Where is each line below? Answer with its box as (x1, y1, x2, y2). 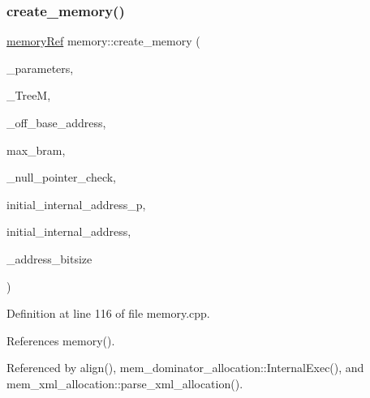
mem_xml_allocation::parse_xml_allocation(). (6, 374, 243, 392)
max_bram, (6, 141, 66, 158)
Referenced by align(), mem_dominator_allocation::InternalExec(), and (6, 359, 364, 376)
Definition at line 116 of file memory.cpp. (6, 305, 210, 322)
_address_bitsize (6, 250, 92, 267)
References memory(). (6, 332, 115, 349)
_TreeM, (6, 87, 51, 104)
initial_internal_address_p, (6, 195, 146, 212)
